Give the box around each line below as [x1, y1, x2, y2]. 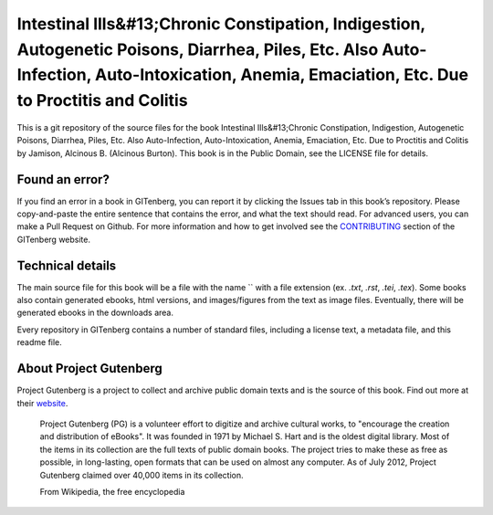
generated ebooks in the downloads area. [16, 307, 173, 319]
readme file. [16, 337, 63, 348]
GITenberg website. [16, 234, 91, 245]
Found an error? [16, 172, 110, 187]
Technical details [16, 257, 117, 273]
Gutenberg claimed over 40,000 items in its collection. [39, 469, 244, 480]
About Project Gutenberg [16, 361, 163, 376]
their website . [16, 397, 68, 408]
